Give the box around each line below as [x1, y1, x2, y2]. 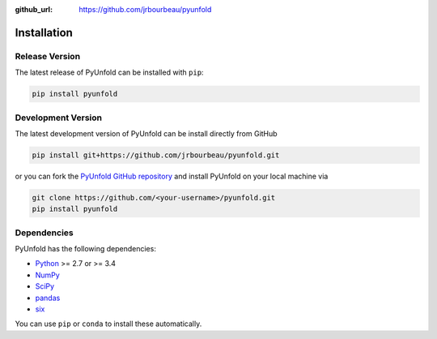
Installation [15, 25, 73, 40]
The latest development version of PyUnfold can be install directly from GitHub [15, 128, 278, 138]
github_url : [15, 5, 53, 14]
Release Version [15, 50, 81, 62]
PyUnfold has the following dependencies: [15, 243, 157, 253]
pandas [35, 293, 61, 303]
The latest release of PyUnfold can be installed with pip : [15, 67, 204, 77]
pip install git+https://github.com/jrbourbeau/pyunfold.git [32, 150, 280, 160]
